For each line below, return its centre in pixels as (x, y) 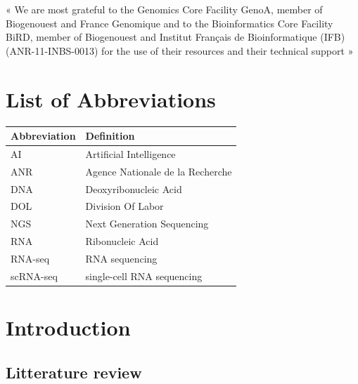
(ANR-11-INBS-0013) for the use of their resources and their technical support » (180, 50)
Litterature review (74, 372)
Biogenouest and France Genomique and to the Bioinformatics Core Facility (170, 23)
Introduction (68, 327)
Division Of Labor (124, 206)
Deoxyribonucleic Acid (134, 188)
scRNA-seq (34, 276)
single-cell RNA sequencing (144, 276)
